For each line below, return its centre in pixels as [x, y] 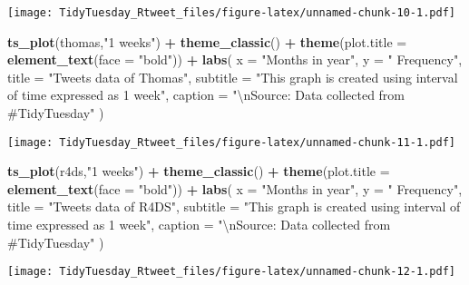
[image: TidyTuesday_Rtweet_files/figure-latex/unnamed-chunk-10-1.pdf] [231, 13]
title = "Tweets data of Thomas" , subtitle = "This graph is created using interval [233, 77]
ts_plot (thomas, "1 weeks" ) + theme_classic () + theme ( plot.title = [207, 41]
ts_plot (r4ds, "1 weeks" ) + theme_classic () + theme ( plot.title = [199, 171]
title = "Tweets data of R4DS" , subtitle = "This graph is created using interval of [234, 206]
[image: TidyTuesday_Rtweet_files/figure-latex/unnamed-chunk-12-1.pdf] [231, 272]
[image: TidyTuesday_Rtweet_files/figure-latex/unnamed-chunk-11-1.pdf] [231, 142]
